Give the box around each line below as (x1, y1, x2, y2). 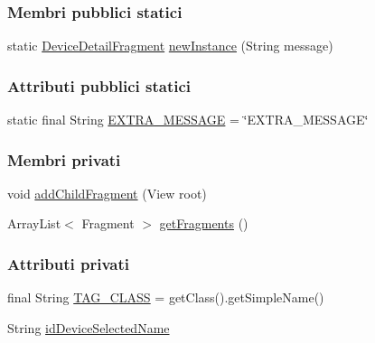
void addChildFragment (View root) (7, 183, 207, 202)
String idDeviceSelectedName (7, 318, 170, 337)
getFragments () (159, 214, 248, 233)
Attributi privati (7, 252, 129, 274)
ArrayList (7, 214, 61, 233)
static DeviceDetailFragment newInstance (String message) (7, 36, 333, 55)
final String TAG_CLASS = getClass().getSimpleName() (7, 288, 324, 307)
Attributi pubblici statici (7, 74, 192, 97)
